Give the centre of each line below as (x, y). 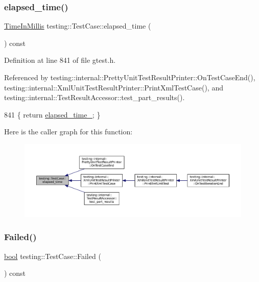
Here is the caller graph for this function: (68, 132)
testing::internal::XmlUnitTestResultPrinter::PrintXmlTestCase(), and (114, 87)
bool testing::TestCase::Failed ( (53, 256)
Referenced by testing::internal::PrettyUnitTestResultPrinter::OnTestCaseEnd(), (130, 77)
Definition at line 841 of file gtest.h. (60, 60)
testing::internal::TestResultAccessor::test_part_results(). (95, 97)
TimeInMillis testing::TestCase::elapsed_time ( (78, 26)
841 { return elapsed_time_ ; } (52, 114)
